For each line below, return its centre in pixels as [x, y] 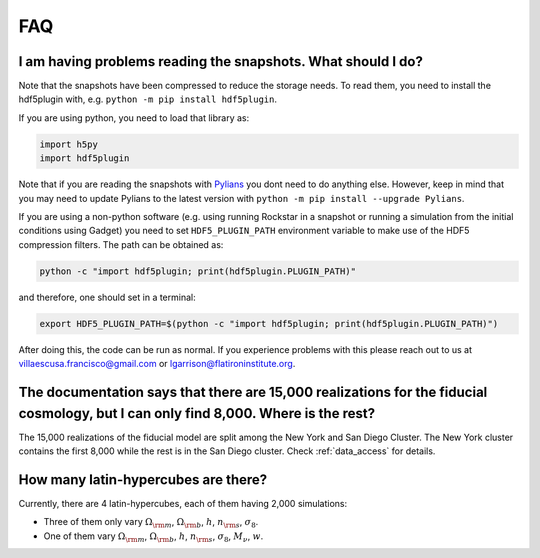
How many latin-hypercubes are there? [143, 479]
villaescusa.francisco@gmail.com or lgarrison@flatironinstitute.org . [157, 364]
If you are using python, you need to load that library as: [134, 117]
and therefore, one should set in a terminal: [107, 297]
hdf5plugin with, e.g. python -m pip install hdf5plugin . [147, 99]
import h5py [69, 144]
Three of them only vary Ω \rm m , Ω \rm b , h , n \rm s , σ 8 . [151, 523]
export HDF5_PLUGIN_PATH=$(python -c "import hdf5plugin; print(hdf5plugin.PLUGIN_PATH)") [269, 323]
